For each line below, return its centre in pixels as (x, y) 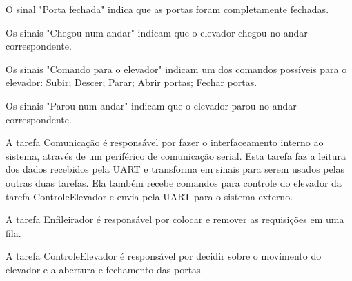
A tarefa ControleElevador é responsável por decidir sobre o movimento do (164, 256)
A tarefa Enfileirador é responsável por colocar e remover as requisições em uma (175, 219)
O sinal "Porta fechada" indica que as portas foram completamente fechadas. (167, 9)
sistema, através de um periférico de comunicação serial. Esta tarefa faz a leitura (176, 155)
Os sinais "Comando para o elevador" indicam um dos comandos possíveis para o (176, 69)
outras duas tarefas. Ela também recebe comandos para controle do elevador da (174, 182)
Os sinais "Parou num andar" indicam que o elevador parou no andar (151, 105)
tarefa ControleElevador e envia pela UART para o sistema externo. (149, 196)
